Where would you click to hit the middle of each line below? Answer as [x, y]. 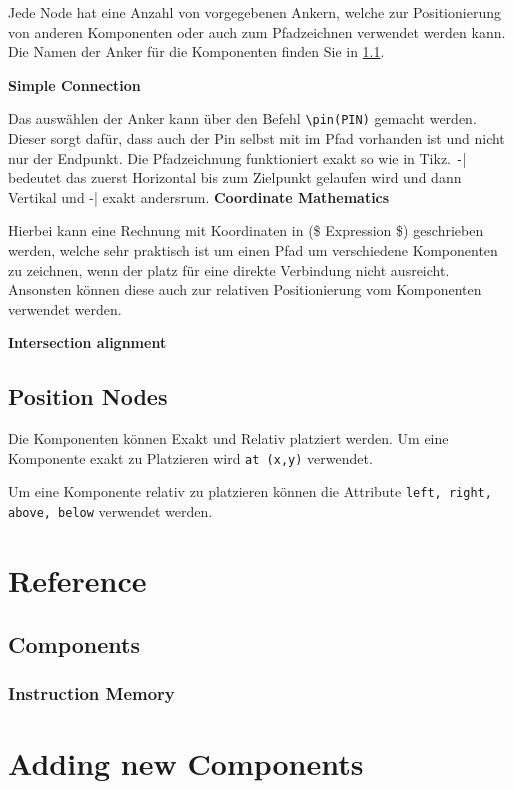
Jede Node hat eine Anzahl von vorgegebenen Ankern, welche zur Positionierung [254, 12]
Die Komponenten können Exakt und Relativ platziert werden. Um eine [228, 438]
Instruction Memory [91, 692]
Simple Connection [74, 84]
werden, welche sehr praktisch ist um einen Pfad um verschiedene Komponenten [253, 250]
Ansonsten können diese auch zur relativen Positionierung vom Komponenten [245, 289]
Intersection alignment [87, 342]
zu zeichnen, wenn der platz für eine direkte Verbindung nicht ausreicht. [229, 269]
